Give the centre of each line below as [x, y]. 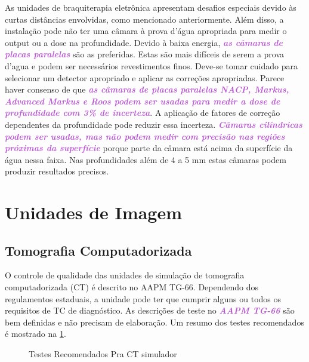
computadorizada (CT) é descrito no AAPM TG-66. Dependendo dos [132, 287]
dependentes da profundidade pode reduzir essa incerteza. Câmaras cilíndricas [154, 124]
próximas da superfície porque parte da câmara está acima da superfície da [149, 148]
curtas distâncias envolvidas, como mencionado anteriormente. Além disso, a [144, 19]
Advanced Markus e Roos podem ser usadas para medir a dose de [143, 101]
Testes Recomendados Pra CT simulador [103, 354]
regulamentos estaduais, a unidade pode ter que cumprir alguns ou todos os [143, 298]
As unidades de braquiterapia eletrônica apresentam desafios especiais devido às [151, 7]
